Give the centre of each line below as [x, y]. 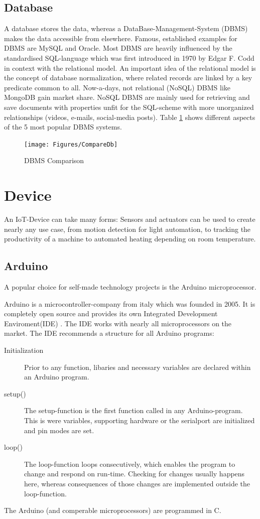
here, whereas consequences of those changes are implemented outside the [137, 483]
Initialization [24, 350]
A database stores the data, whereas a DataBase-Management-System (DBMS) [126, 28]
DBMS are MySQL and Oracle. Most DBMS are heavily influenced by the [118, 48]
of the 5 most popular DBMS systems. [63, 127]
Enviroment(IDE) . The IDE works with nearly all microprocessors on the [118, 323]
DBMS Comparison [54, 160]
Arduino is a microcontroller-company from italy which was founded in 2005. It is [130, 303]
